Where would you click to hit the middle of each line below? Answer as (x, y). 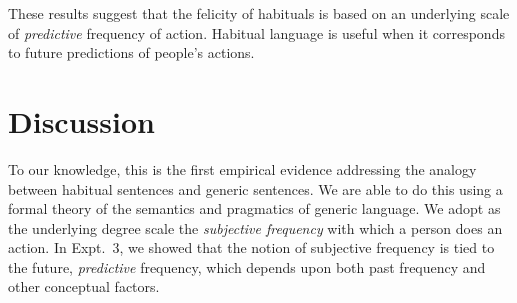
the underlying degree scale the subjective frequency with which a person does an (255, 227)
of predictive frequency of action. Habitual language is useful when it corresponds (256, 32)
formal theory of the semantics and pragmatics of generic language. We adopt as (254, 208)
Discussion (81, 120)
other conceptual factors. (84, 286)
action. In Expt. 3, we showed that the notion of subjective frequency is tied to (251, 247)
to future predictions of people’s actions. (131, 52)
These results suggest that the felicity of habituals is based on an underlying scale (259, 13)
